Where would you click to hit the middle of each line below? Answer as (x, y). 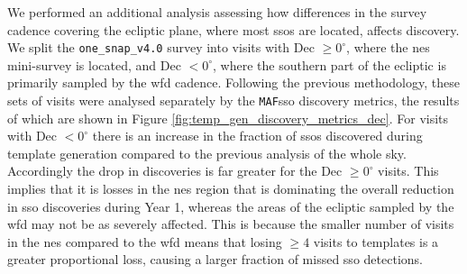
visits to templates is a (376, 241)
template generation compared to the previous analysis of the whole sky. (207, 153)
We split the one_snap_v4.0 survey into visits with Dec (161, 47)
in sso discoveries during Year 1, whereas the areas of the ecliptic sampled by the (231, 206)
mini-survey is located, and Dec (94, 64)
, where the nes (388, 47)
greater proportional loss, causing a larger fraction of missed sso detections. (215, 259)
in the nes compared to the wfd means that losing (145, 241)
